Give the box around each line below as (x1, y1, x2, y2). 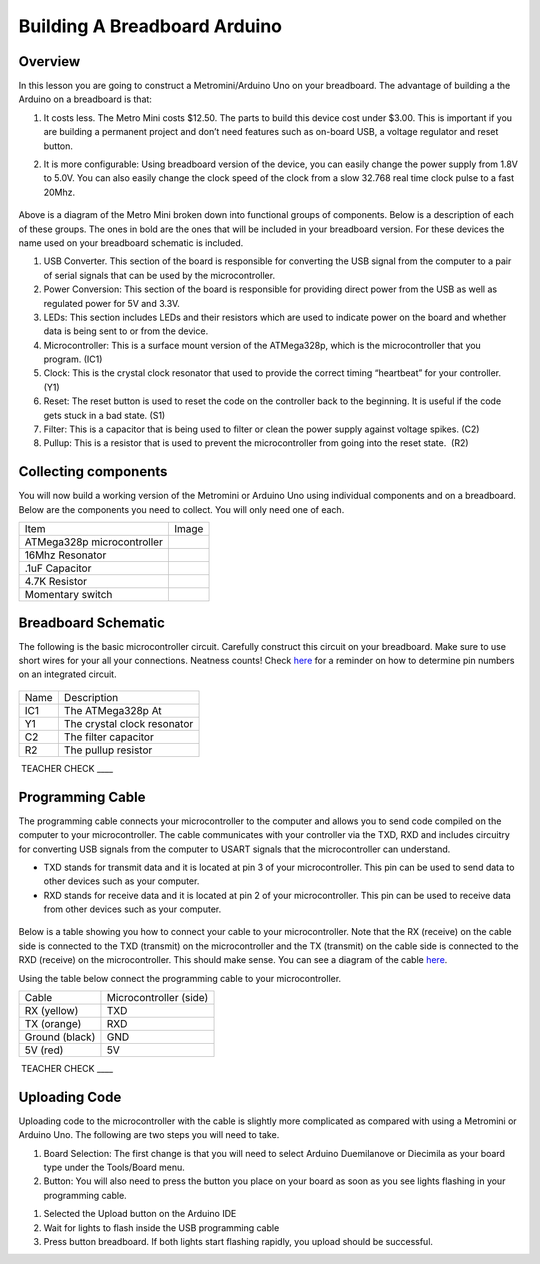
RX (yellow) (24, 1004, 79, 1018)
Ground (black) (24, 1030, 96, 1044)
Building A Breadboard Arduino (18, 15, 283, 37)
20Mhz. (43, 186, 76, 198)
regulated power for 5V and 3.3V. (43, 297, 180, 309)
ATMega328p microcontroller (24, 535, 164, 549)
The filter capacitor (63, 730, 154, 744)
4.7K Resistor (24, 575, 88, 589)
